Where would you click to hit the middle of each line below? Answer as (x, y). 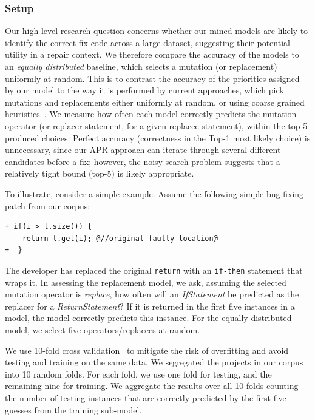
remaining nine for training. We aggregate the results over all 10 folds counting (152, 386)
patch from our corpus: (48, 205)
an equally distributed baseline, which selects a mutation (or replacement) (141, 66)
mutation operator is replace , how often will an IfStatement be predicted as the (152, 294)
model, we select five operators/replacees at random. (103, 329)
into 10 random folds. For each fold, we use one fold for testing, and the (138, 374)
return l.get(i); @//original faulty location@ (120, 238)
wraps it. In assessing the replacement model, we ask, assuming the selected (146, 282)
